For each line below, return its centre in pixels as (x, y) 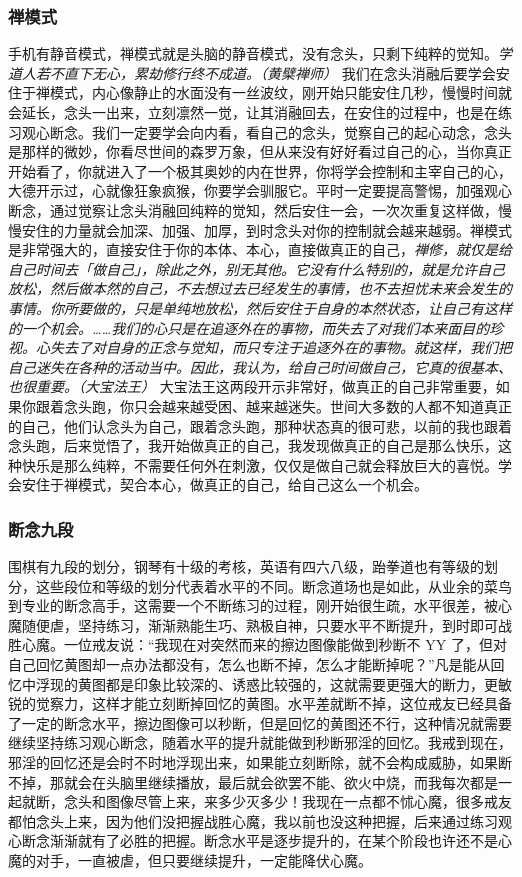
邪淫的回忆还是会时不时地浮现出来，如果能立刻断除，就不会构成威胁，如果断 (260, 762)
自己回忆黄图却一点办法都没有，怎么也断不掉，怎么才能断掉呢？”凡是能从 (249, 664)
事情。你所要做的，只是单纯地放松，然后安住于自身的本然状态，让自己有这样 (260, 307)
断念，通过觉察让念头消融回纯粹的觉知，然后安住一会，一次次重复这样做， (253, 209)
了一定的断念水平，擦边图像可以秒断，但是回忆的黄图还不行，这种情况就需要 (260, 722)
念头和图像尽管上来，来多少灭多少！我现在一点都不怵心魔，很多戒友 (287, 801)
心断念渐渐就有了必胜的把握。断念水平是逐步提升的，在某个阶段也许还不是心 (260, 840)
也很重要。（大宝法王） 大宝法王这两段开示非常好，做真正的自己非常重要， (252, 386)
